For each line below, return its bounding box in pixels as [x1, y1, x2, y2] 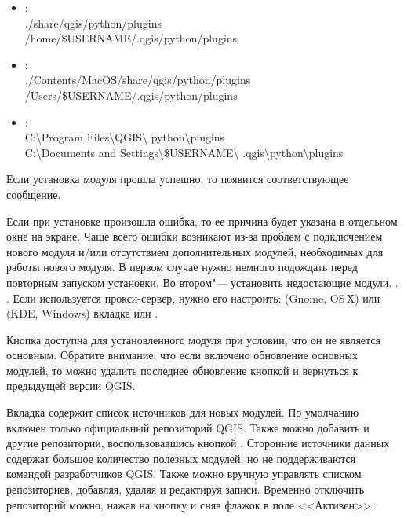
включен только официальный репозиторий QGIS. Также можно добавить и [6, 419, 369, 435]
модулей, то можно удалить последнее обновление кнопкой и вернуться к [6, 362, 359, 378]
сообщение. [6, 186, 61, 202]
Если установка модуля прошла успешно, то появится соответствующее [6, 171, 349, 187]
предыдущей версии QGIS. [6, 377, 136, 394]
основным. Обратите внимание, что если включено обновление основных [6, 347, 358, 363]
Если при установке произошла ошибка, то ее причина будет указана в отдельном [6, 212, 398, 229]
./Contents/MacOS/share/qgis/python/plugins [24, 72, 251, 88]
